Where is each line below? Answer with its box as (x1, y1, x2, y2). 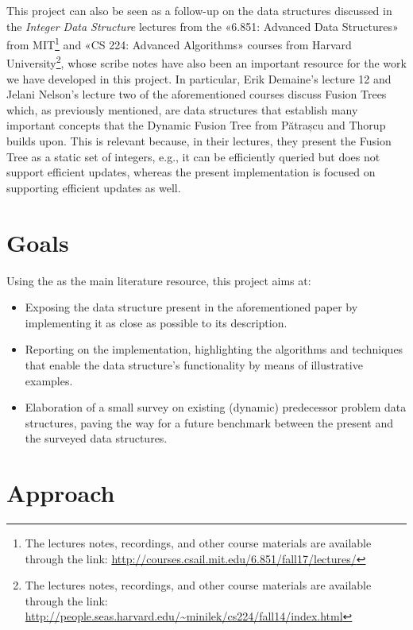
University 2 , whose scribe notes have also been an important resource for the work (6, 52, 407, 72)
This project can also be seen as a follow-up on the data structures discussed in (6, 2, 392, 18)
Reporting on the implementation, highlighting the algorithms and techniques (25, 341, 403, 358)
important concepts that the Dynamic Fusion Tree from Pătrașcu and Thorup (6, 117, 386, 133)
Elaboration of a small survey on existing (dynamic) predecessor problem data (25, 399, 407, 415)
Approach (6, 477, 115, 509)
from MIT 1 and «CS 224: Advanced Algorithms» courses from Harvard (6, 34, 352, 52)
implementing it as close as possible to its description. (25, 314, 288, 330)
